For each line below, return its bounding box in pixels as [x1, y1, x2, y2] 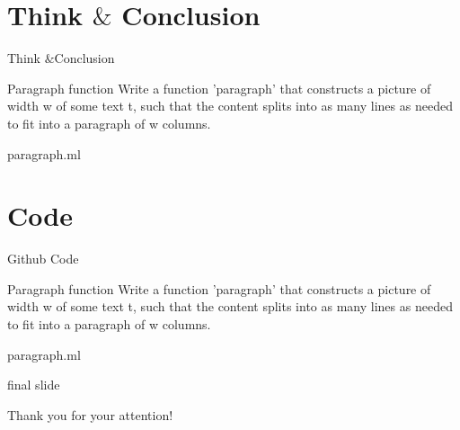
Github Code [7, 249, 79, 268]
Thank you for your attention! [7, 405, 173, 424]
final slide [7, 375, 60, 394]
